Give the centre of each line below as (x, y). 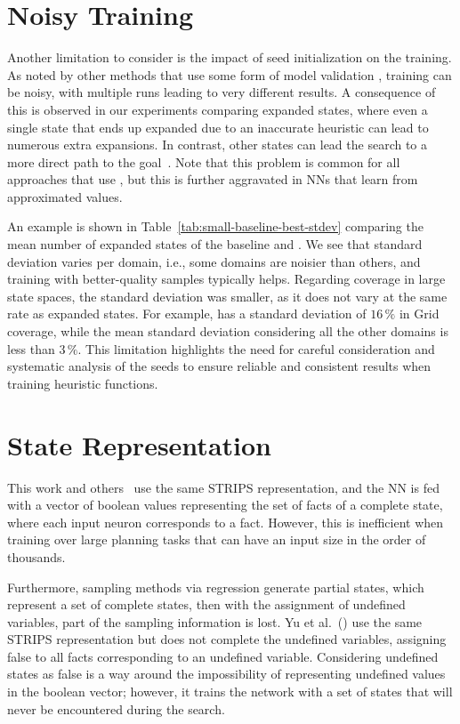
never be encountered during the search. (116, 708)
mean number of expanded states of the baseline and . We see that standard (215, 244)
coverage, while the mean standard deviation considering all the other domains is (228, 331)
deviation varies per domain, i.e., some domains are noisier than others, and (214, 261)
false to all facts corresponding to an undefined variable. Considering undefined (223, 656)
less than (31, 348)
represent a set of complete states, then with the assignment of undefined (206, 604)
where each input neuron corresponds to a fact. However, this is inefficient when (226, 522)
